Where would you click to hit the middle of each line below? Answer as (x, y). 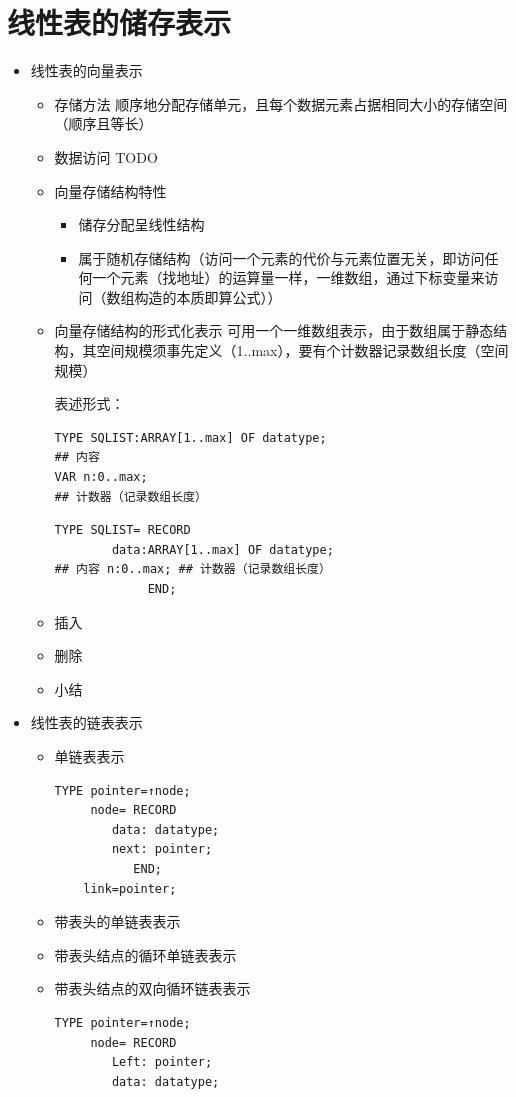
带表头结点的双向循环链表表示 (152, 988)
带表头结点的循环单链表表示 (145, 954)
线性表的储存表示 (119, 22)
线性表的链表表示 (86, 722)
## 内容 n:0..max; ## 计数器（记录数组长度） (192, 569)
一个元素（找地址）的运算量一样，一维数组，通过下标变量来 (288, 277)
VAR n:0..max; (101, 477)
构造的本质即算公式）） (208, 296)
